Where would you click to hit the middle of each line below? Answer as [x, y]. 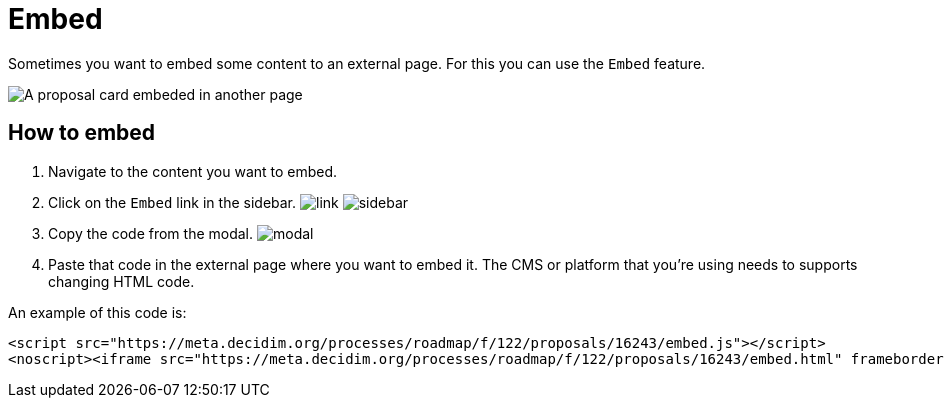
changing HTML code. [121, 281]
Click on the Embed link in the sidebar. [172, 202]
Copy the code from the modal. [151, 233]
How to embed [82, 133]
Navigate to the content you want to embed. [193, 171]
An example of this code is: [97, 312]
